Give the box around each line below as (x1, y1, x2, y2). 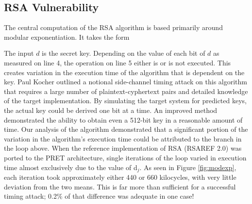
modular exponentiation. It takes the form (4, 31, 130, 42)
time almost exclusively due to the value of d (4, 162, 137, 172)
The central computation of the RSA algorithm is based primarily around (4, 22, 223, 32)
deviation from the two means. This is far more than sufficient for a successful (4, 181, 236, 191)
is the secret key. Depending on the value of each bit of (42, 48, 205, 58)
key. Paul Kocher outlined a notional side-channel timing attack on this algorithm (4, 77, 247, 87)
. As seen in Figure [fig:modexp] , (139, 162, 236, 172)
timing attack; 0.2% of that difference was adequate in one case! (4, 191, 194, 201)
